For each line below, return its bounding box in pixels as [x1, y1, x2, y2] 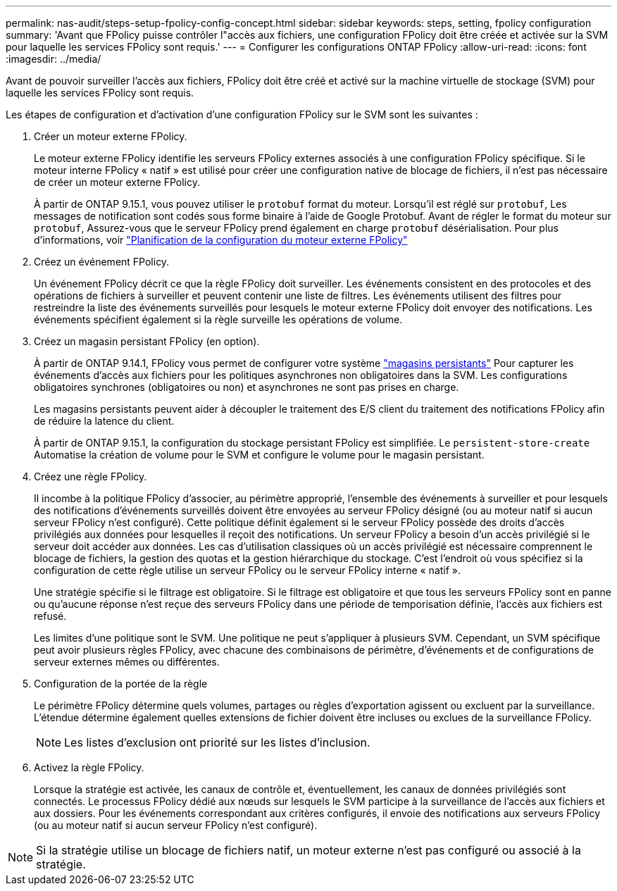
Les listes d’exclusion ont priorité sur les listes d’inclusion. [64, 735, 370, 749]
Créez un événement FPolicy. [34, 256, 170, 268]
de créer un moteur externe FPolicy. [34, 176, 201, 188]
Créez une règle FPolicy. [34, 471, 147, 482]
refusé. [34, 610, 67, 622]
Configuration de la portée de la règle [34, 678, 208, 690]
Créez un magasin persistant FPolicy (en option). [34, 335, 260, 347]
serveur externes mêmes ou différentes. [34, 656, 220, 668]
